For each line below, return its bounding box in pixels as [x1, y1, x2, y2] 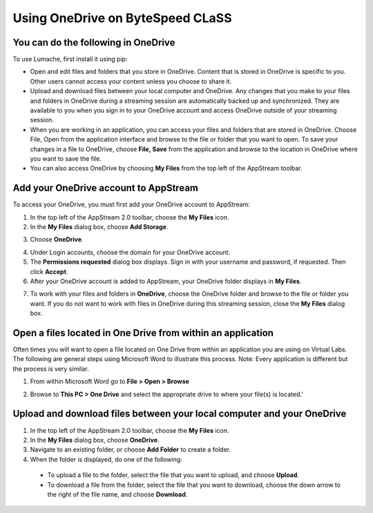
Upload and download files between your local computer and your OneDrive [12, 408, 347, 420]
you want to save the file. [30, 154, 102, 162]
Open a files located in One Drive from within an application [12, 327, 274, 338]
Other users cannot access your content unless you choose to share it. [30, 77, 232, 86]
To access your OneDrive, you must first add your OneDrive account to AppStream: [12, 200, 250, 209]
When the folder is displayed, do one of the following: [30, 455, 182, 463]
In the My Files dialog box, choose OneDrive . [30, 436, 160, 444]
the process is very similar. [12, 365, 89, 373]
